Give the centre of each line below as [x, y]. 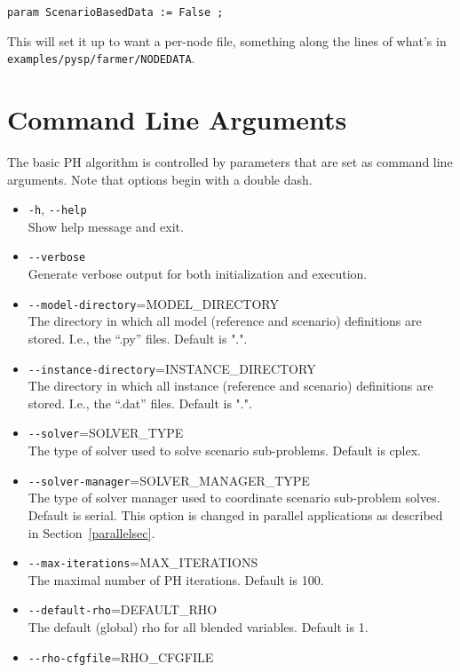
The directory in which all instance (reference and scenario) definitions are [230, 386]
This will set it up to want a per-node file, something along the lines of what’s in [227, 40]
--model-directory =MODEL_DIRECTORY [153, 303]
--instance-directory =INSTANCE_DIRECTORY [172, 368]
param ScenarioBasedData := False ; [115, 12]
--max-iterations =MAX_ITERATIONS [143, 562]
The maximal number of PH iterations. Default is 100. [176, 579]
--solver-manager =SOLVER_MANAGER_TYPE [169, 480]
